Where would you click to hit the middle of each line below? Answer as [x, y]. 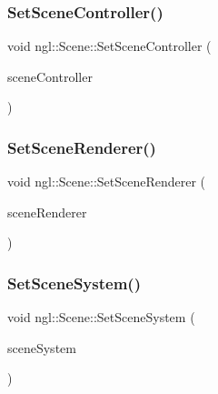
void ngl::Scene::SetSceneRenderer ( [107, 182]
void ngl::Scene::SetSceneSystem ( [101, 317]
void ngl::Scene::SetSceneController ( [109, 46]
